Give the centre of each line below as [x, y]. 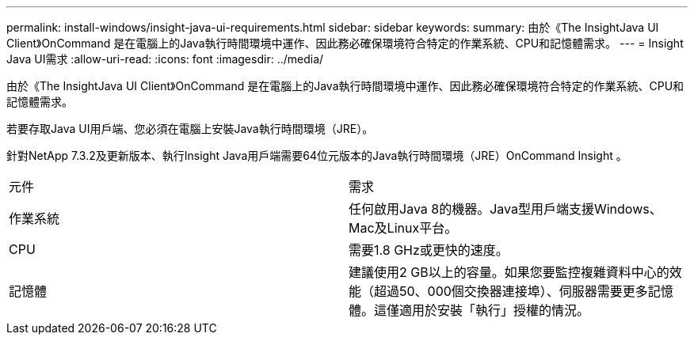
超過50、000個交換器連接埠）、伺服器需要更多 [511, 291]
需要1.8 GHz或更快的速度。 [429, 250]
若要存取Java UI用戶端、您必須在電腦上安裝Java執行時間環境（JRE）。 [190, 129]
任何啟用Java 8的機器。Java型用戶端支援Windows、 [505, 209]
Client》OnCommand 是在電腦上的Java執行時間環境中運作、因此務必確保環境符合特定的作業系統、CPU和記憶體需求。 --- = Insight [345, 43]
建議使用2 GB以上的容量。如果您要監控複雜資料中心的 [509, 272]
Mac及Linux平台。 [403, 228]
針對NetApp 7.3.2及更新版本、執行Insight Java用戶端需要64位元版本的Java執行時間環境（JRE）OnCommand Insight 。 [317, 155]
